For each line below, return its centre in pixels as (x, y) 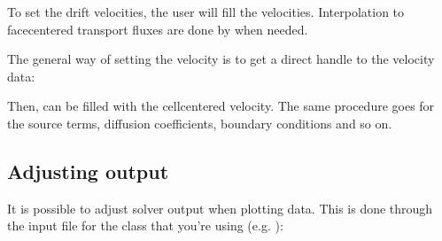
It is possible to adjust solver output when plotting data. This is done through (220, 208)
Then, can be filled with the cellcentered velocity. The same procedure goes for (221, 106)
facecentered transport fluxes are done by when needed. (158, 29)
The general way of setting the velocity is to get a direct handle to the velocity (221, 59)
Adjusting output (88, 171)
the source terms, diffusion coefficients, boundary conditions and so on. (200, 123)
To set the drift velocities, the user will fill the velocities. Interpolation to (206, 12)
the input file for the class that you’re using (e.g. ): (145, 225)
